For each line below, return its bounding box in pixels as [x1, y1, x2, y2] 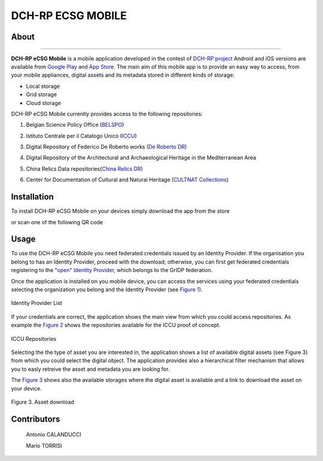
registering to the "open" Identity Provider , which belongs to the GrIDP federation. [11, 267, 213, 274]
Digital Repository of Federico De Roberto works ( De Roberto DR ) [26, 144, 187, 151]
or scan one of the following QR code [11, 218, 103, 225]
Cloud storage [26, 99, 61, 106]
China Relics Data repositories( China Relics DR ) [26, 165, 143, 172]
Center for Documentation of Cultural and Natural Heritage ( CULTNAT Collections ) [26, 176, 229, 184]
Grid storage [26, 91, 57, 98]
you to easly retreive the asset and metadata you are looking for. [11, 365, 170, 373]
